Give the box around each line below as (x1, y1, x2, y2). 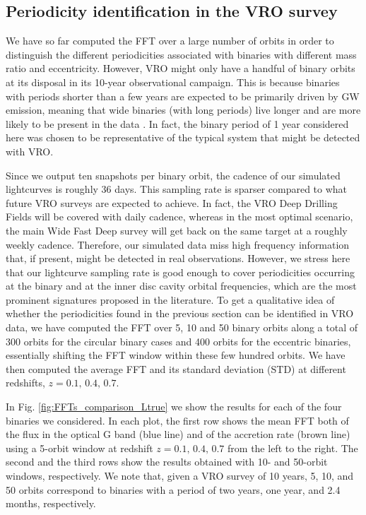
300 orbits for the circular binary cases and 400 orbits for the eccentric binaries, (6, 333, 351, 348)
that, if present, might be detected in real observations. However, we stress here (6, 251, 350, 266)
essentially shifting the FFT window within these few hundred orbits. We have (6, 348, 346, 362)
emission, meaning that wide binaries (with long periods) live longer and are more (6, 102, 361, 117)
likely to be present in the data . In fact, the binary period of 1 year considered (6, 116, 349, 131)
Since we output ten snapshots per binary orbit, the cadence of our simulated (6, 167, 341, 182)
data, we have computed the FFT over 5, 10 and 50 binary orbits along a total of (6, 320, 358, 335)
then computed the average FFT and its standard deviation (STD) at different (6, 361, 346, 376)
